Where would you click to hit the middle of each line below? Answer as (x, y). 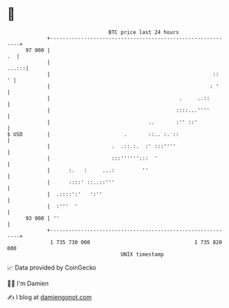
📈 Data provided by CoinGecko (52, 268)
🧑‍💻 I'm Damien (28, 283)
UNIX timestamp (142, 254)
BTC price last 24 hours (144, 32)
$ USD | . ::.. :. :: (93, 134)
